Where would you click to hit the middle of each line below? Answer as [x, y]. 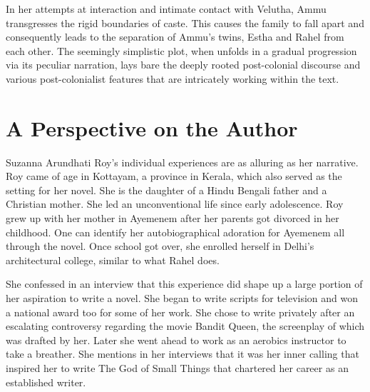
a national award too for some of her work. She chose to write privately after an [180, 312]
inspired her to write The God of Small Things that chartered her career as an [177, 368]
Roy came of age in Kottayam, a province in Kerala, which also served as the [174, 176]
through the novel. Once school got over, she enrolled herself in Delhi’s [160, 246]
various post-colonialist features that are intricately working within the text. [173, 78]
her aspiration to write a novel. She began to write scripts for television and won [182, 298]
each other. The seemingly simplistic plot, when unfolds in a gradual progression [181, 50]
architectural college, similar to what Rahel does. [113, 260]
